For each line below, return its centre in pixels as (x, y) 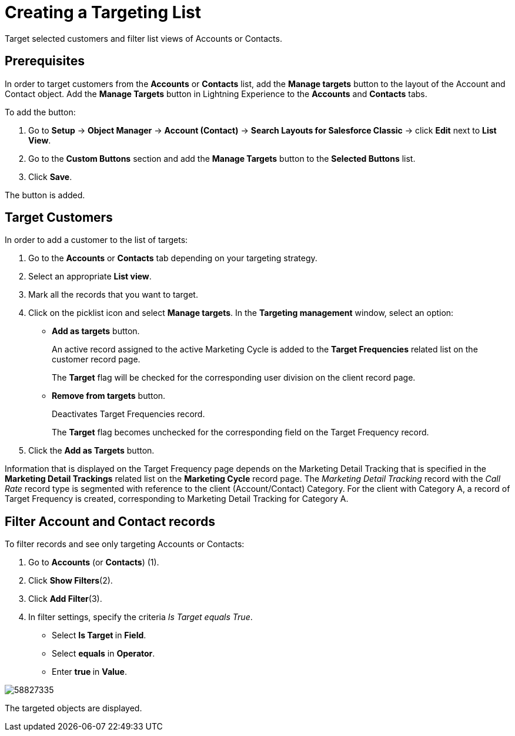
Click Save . (50, 176)
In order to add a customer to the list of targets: (96, 240)
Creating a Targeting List (103, 12)
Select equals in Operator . (103, 654)
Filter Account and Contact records (110, 521)
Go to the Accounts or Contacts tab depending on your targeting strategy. (173, 258)
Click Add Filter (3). (65, 599)
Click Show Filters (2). (71, 581)
